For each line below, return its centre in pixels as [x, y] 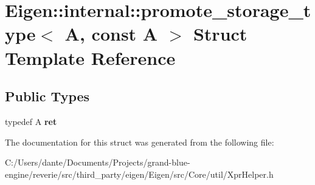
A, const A [111, 34]
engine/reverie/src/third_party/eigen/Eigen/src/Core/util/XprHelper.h [139, 174]
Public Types [47, 96]
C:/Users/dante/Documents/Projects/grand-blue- [98, 162]
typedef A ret [31, 121]
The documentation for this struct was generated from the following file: [140, 142]
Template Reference [90, 57]
